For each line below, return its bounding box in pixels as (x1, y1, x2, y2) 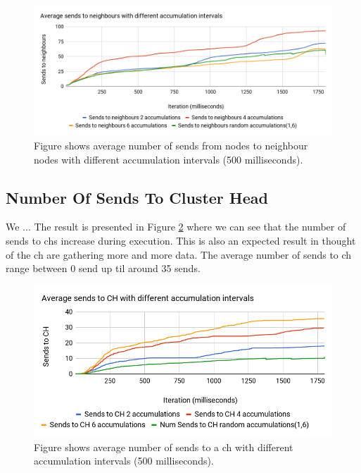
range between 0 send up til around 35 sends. (6, 261, 201, 276)
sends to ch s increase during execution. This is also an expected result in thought (6, 233, 356, 248)
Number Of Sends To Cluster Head (6, 186, 268, 208)
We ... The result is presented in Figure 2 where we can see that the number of (6, 219, 346, 234)
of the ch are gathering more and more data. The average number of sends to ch (6, 247, 352, 262)
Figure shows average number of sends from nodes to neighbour (34, 138, 308, 153)
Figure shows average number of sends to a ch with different (34, 439, 293, 454)
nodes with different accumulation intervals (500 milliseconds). (34, 152, 303, 166)
